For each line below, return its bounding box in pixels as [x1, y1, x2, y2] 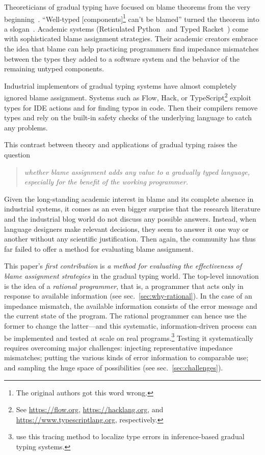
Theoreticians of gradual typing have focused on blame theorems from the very [4, 2, 251, 12]
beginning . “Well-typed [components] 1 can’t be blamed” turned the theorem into [4, 12, 259, 24]
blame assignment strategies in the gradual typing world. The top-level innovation [4, 270, 259, 281]
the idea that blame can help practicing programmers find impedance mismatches [4, 43, 259, 54]
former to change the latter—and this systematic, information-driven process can [4, 320, 257, 331]
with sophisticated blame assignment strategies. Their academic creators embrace [4, 33, 258, 44]
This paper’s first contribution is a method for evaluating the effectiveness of [4, 260, 242, 271]
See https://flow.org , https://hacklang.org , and [16, 404, 164, 415]
